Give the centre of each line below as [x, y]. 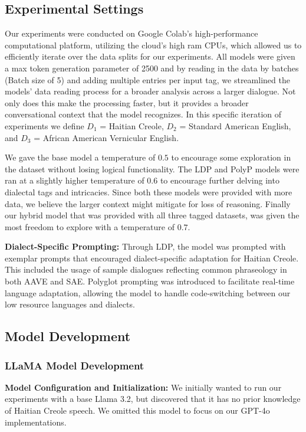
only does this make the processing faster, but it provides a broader [127, 102]
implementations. [36, 422]
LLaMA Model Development [75, 365]
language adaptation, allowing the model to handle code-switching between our [148, 292]
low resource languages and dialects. [70, 304]
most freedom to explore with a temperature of [90, 226]
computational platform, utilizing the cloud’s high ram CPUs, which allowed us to [153, 45]
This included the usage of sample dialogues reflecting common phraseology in [146, 269]
